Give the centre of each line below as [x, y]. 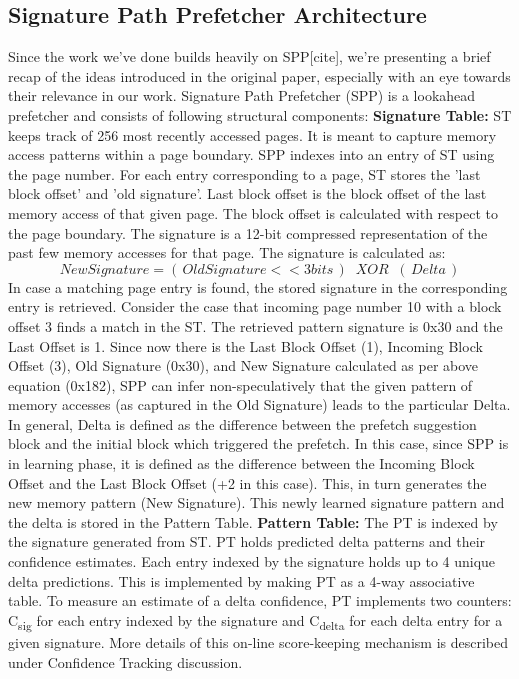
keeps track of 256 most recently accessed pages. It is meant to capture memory [252, 134]
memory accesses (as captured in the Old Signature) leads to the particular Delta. [259, 404]
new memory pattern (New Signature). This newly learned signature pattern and [256, 502]
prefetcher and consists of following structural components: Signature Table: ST [260, 114]
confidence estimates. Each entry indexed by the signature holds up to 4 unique [252, 561]
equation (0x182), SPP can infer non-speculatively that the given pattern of [240, 384]
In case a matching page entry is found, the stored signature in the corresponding [258, 286]
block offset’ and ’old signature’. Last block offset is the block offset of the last [247, 193]
